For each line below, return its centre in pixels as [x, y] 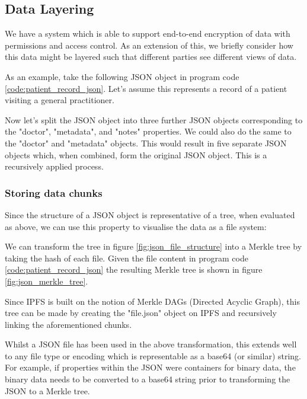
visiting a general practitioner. [60, 100]
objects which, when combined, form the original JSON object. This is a [136, 154]
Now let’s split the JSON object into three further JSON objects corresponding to [154, 119]
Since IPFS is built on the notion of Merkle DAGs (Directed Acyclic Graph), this [152, 301]
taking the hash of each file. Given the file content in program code [127, 258]
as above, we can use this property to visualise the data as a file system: [136, 226]
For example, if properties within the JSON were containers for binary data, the [150, 367]
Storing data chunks [54, 192]
